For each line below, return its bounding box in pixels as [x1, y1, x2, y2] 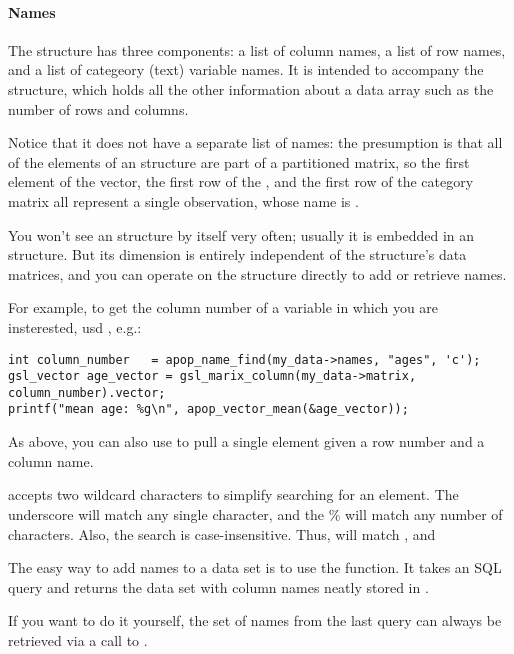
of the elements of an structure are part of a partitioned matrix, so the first [8, 151, 470, 172]
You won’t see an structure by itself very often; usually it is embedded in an [8, 224, 475, 245]
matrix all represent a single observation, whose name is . [8, 190, 359, 211]
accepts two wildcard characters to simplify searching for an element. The [8, 484, 459, 505]
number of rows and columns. [8, 98, 189, 119]
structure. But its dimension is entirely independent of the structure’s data [8, 244, 467, 265]
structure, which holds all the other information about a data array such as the [8, 78, 494, 99]
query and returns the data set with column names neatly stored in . [8, 576, 429, 597]
